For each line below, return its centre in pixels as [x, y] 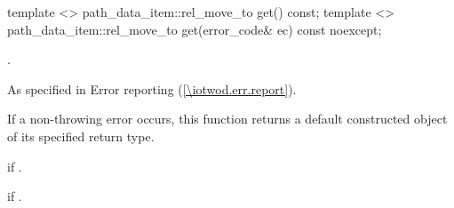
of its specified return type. [81, 136]
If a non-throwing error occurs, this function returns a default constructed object [227, 119]
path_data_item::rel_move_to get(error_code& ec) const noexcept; [195, 29]
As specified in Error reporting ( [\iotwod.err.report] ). [152, 88]
